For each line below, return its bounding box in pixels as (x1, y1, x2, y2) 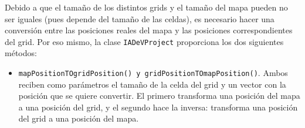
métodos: (5, 47, 37, 59)
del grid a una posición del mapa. (18, 112, 139, 124)
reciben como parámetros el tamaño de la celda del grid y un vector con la (18, 78, 286, 90)
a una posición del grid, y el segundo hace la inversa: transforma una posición (18, 101, 298, 113)
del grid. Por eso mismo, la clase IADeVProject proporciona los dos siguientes (5, 35, 284, 47)
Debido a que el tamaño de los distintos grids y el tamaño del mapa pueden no (5, 1, 288, 13)
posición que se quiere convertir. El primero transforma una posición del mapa (18, 89, 300, 102)
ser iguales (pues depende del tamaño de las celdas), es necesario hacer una (5, 12, 274, 25)
